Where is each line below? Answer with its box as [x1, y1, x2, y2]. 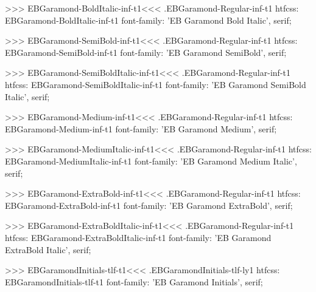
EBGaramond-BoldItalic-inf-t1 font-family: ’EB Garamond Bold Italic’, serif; [5, 13, 292, 26]
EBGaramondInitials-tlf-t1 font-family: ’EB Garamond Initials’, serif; [5, 275, 263, 288]
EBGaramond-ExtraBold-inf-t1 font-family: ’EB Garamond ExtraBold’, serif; [5, 199, 293, 211]
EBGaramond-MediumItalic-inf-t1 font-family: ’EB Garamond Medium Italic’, [5, 154, 297, 167]
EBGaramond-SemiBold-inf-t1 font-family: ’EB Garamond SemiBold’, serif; [5, 46, 287, 58]
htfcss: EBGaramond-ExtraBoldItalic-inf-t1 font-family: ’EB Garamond [5, 231, 272, 243]
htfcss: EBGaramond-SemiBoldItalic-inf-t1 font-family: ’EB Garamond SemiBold [5, 78, 306, 90]
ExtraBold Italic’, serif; [5, 243, 91, 256]
